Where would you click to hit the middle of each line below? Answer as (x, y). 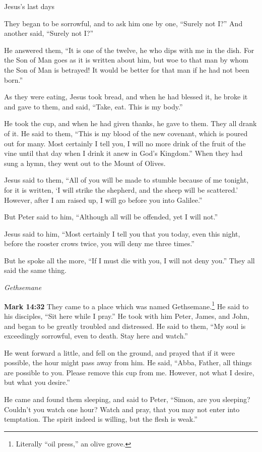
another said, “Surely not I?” (49, 33)
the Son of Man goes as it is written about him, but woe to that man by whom (126, 60)
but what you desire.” (37, 382)
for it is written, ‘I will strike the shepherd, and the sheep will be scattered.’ (121, 189)
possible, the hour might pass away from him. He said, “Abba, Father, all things (128, 362)
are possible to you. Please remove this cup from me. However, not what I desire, (129, 372)
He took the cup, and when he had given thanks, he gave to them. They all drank (130, 123)
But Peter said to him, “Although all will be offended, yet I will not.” (111, 217)
